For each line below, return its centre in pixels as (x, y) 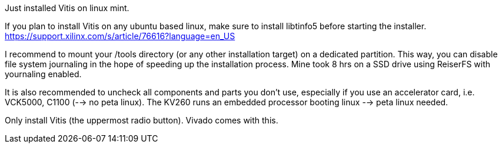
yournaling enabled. (43, 74)
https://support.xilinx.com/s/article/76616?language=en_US (120, 36)
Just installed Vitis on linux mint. (67, 8)
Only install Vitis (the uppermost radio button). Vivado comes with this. (142, 120)
